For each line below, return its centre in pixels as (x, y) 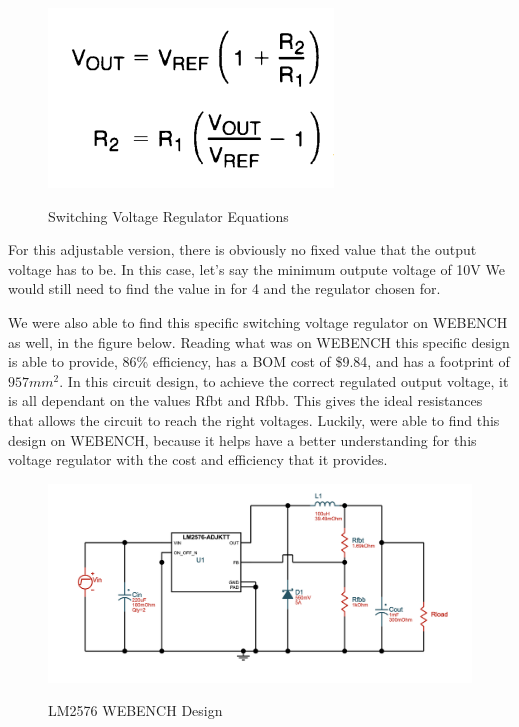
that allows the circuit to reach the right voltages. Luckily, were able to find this (254, 419)
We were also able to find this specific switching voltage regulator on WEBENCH (258, 321)
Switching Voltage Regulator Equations (168, 215)
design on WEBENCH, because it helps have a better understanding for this (242, 439)
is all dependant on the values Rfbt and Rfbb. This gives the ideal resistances (245, 400)
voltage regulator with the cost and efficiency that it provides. (198, 459)
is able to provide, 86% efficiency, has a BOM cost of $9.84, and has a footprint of (259, 361)
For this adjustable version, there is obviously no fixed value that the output (242, 249)
